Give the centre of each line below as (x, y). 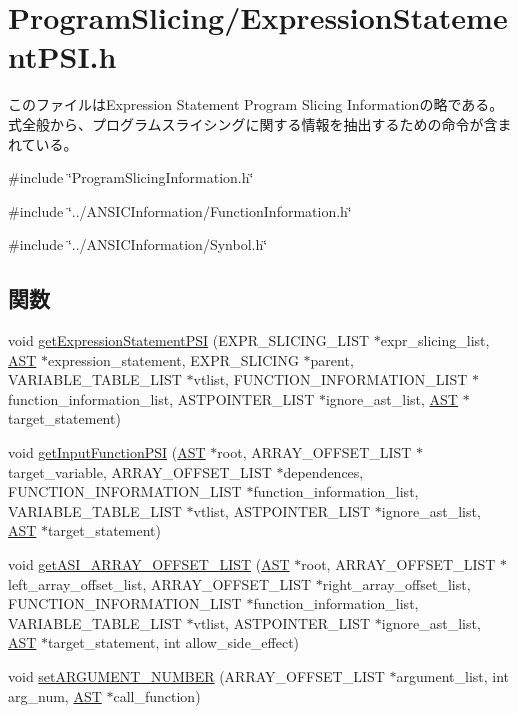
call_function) (157, 695)
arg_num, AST (55, 695)
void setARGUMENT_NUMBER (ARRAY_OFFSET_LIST (196, 675)
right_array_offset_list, (396, 583)
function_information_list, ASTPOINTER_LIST (161, 398)
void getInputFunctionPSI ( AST (107, 452)
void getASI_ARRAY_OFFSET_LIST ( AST (149, 564)
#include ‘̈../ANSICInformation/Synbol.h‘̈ (138, 244)
